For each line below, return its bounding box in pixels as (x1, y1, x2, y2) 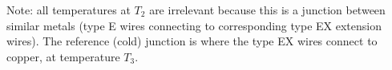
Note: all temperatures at (6, 2, 131, 17)
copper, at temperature (6, 48, 120, 64)
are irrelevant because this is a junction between (149, 2, 386, 17)
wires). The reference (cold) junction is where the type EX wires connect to (6, 33, 378, 49)
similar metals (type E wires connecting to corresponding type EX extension (6, 17, 382, 33)
